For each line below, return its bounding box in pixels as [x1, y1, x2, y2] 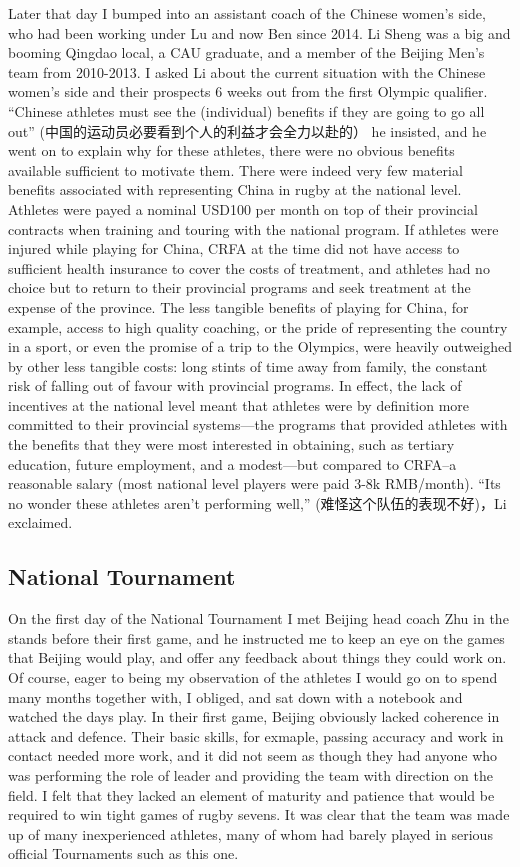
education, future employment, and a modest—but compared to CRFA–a [8, 453, 457, 474]
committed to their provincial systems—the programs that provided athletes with [8, 414, 508, 435]
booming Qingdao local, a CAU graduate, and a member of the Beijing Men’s [8, 42, 485, 63]
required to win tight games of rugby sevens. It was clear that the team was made [8, 804, 510, 825]
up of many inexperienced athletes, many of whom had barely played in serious [8, 823, 493, 844]
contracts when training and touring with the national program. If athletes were [8, 218, 499, 239]
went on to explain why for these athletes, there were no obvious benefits [8, 140, 455, 161]
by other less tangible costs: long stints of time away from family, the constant [8, 355, 488, 376]
